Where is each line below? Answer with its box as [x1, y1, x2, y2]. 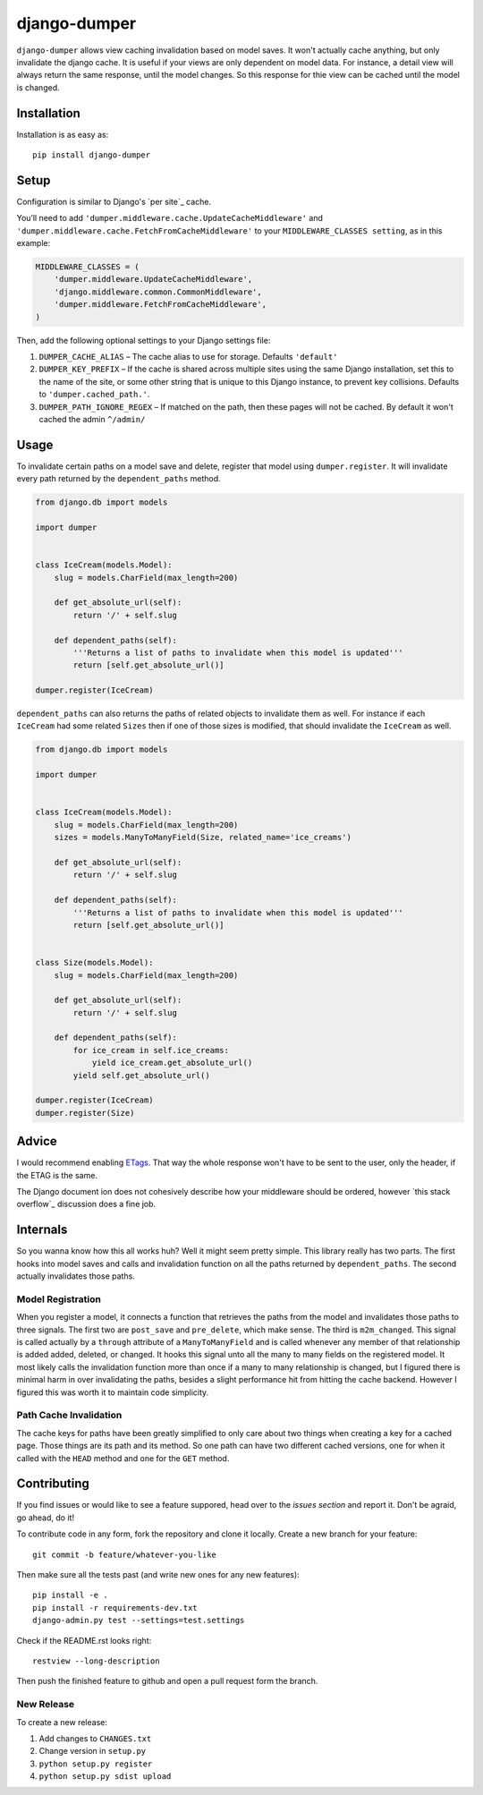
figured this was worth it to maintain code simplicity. [16, 1387, 209, 1398]
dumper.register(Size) [35, 1108, 135, 1118]
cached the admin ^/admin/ [38, 413, 146, 424]
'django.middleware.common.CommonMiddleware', [54, 286, 263, 297]
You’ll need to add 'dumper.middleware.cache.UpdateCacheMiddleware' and [16, 213, 324, 224]
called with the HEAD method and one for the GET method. [16, 1452, 230, 1463]
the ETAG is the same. [16, 1170, 98, 1180]
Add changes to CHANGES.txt [38, 1732, 152, 1744]
